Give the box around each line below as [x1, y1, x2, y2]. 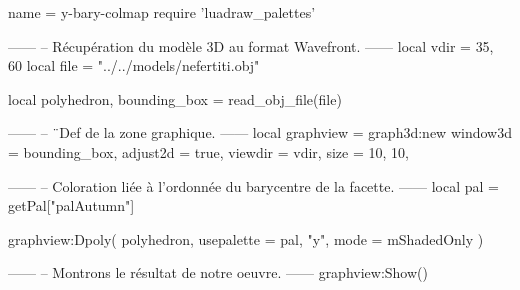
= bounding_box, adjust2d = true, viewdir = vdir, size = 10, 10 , [8, 141, 409, 162]
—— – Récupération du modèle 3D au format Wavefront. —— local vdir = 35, [8, 35, 494, 56]
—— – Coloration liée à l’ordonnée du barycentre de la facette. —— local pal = [8, 175, 499, 196]
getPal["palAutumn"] [8, 195, 135, 216]
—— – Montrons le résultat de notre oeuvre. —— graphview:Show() [8, 262, 428, 283]
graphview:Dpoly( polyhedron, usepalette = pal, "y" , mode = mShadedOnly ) [8, 228, 484, 249]
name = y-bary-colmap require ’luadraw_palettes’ [8, 2, 316, 22]
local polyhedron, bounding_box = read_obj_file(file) [8, 88, 342, 109]
